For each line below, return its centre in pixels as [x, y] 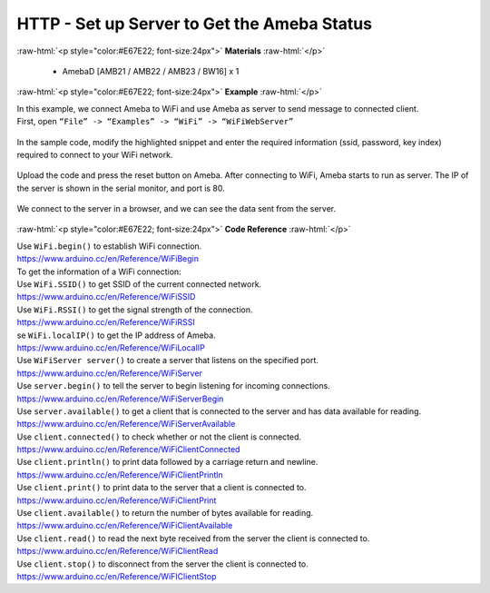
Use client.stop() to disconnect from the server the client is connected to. [162, 564]
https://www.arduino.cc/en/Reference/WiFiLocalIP [111, 347]
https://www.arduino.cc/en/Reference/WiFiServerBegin [120, 399]
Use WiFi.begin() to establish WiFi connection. [109, 246]
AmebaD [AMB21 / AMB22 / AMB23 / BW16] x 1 [151, 71]
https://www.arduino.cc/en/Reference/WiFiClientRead [118, 551]
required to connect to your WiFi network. [95, 154]
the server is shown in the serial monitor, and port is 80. [121, 188]
